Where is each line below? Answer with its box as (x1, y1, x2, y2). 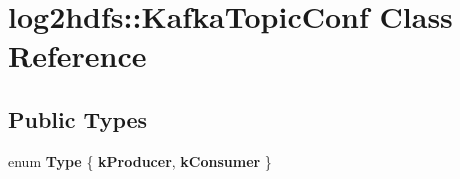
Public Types (8, 103, 148, 134)
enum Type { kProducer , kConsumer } (8, 150, 272, 171)
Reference (8, 35, 147, 76)
